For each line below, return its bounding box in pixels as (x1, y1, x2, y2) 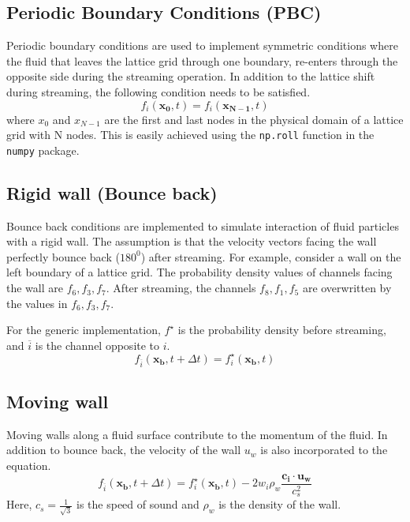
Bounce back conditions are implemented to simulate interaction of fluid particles (6, 217, 399, 234)
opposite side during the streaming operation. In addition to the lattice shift (6, 68, 375, 84)
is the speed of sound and (76, 496, 199, 513)
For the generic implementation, (6, 321, 161, 338)
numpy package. (6, 141, 80, 158)
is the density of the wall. (218, 496, 341, 513)
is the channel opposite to (35, 336, 160, 353)
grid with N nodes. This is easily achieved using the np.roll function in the (6, 126, 375, 143)
